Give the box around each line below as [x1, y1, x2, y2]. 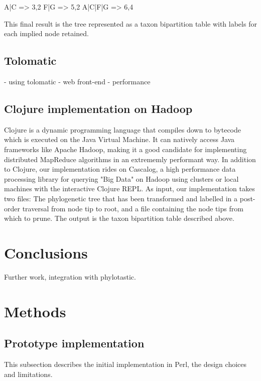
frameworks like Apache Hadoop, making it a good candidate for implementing [4, 144, 247, 154]
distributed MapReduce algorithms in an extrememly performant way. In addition [4, 154, 256, 164]
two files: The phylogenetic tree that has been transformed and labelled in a [4, 193, 238, 203]
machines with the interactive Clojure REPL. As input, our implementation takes [4, 183, 255, 194]
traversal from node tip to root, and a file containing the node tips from [22, 203, 243, 213]
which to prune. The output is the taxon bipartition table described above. [4, 213, 234, 223]
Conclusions [4, 242, 88, 263]
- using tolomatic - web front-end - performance [4, 76, 151, 86]
